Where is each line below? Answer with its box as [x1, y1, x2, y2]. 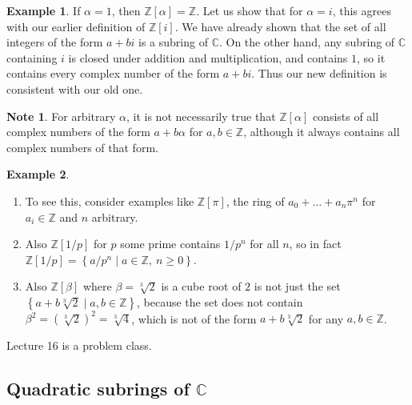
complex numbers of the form [6, 123, 150, 140]
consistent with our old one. [6, 80, 143, 97]
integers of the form [6, 34, 103, 50]
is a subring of [138, 34, 208, 50]
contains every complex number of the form [6, 65, 220, 82]
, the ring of [226, 192, 285, 209]
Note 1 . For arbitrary [6, 107, 116, 124]
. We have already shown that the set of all [174, 18, 386, 34]
